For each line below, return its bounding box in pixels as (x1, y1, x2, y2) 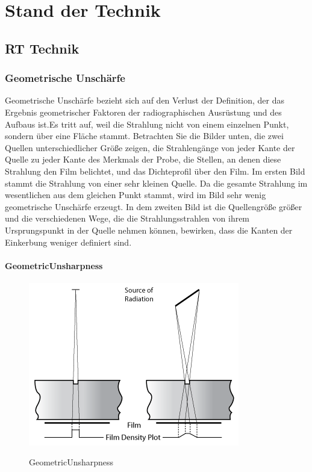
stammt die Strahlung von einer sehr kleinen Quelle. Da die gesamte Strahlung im (5, 176, 308, 189)
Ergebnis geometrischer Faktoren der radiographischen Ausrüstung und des (5, 105, 282, 118)
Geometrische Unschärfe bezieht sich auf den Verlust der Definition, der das (5, 94, 285, 107)
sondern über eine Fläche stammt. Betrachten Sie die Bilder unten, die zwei (5, 129, 284, 142)
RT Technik (5, 39, 80, 57)
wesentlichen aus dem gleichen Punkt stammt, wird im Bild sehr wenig (5, 188, 266, 201)
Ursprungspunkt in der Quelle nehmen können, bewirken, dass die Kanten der (5, 223, 293, 236)
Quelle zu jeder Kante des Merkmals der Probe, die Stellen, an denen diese (5, 153, 281, 166)
